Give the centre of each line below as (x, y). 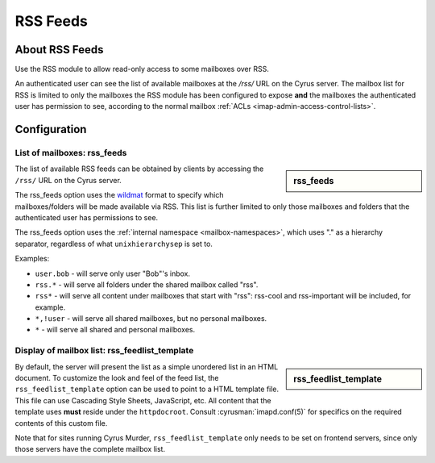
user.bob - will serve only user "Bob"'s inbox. (113, 273)
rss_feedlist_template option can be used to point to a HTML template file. (147, 389)
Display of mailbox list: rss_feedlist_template (104, 351)
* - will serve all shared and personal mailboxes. (115, 330)
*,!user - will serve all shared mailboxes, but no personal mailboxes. (151, 319)
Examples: (32, 259)
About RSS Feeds (59, 50)
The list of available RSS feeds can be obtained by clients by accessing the (139, 169)
